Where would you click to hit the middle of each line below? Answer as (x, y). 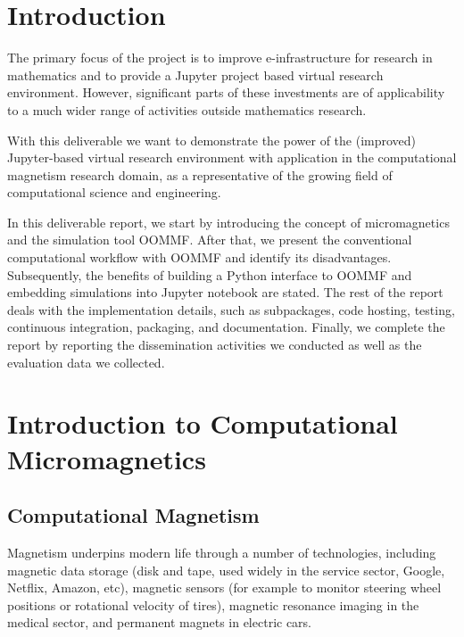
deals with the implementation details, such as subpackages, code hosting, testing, (231, 309)
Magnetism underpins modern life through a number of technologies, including (222, 552)
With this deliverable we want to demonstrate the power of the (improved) (212, 140)
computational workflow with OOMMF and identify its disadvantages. (199, 257)
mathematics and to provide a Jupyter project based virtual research (195, 74)
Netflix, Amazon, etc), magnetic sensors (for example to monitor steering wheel (224, 587)
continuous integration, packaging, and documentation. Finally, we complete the (226, 327)
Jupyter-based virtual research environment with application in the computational (232, 157)
